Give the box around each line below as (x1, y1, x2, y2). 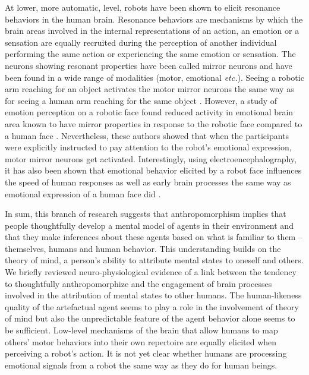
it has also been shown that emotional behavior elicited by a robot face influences (5, 164, 302, 177)
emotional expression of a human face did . (5, 187, 161, 200)
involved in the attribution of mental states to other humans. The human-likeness (5, 289, 302, 301)
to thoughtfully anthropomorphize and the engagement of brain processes (5, 277, 272, 289)
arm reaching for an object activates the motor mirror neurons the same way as (5, 83, 294, 95)
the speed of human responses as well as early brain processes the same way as (5, 175, 291, 188)
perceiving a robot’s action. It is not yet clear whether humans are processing (5, 347, 287, 360)
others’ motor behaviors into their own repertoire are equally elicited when (5, 335, 277, 348)
